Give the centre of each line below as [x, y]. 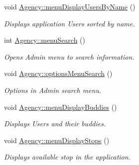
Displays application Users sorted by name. [69, 23]
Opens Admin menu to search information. [69, 56]
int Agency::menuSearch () [45, 40]
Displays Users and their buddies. [55, 124]
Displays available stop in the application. [67, 157]
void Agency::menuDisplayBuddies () [61, 107]
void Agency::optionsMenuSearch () [58, 73]
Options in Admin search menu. [53, 90]
